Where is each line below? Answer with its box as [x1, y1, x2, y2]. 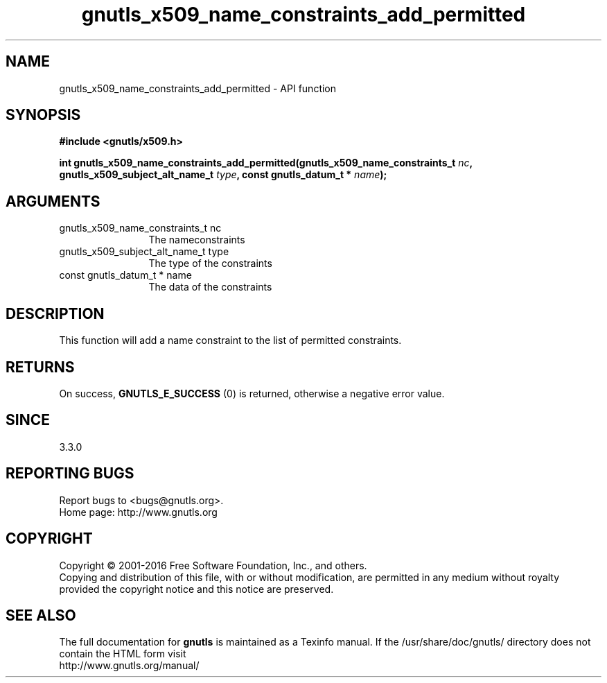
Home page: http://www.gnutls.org [59, 505, 218, 518]
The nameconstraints [148, 234, 245, 246]
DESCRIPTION [6, 304, 105, 322]
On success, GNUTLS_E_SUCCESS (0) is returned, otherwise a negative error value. [59, 387, 445, 399]
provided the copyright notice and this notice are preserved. [59, 582, 334, 595]
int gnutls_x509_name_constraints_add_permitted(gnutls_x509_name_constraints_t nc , [59, 157, 473, 169]
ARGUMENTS [6, 192, 100, 210]
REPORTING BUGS [6, 465, 134, 483]
